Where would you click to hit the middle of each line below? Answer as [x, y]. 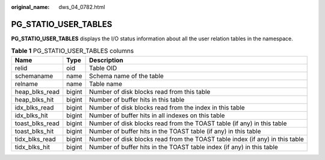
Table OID [103, 68]
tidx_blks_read [35, 139]
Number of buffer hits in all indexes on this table [157, 115]
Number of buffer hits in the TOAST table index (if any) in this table [184, 147]
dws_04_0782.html [82, 7]
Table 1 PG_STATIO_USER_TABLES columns [73, 51]
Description [106, 60]
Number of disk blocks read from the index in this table [167, 107]
